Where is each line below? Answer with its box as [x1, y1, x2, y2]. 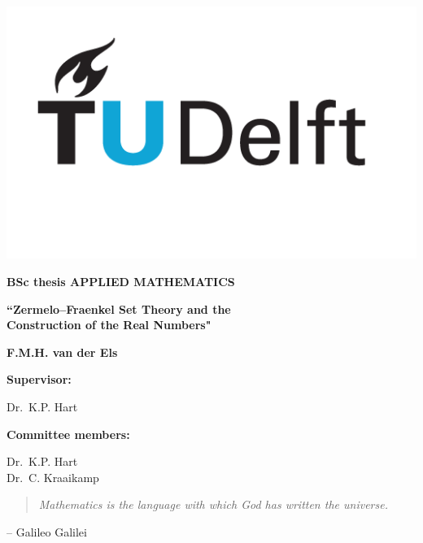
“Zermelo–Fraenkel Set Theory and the [7, 300, 231, 317]
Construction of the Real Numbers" [7, 316, 211, 333]
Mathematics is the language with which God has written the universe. [38, 496, 388, 513]
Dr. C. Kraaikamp [7, 468, 99, 485]
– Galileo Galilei [7, 523, 87, 540]
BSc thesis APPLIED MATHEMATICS [7, 272, 235, 289]
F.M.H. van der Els [7, 343, 118, 360]
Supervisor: [7, 371, 72, 388]
